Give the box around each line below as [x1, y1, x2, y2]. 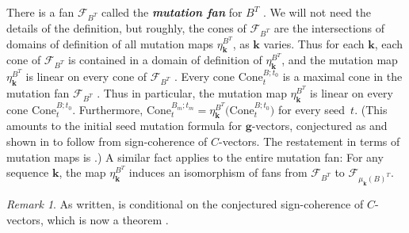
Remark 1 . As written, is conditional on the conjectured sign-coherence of [6, 195, 364, 212]
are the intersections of [273, 19, 385, 36]
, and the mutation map [281, 52, 398, 68]
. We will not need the [262, 4, 372, 20]
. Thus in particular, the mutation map [97, 84, 287, 101]
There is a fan [6, 4, 75, 20]
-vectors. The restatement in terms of [219, 133, 400, 150]
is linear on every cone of [25, 68, 147, 85]
